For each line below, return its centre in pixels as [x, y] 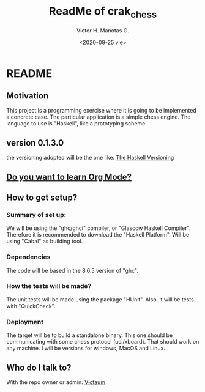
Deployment [25, 322]
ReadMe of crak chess [103, 12]
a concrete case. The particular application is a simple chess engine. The [99, 117]
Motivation [28, 96]
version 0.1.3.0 [35, 143]
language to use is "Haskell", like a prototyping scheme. [76, 124]
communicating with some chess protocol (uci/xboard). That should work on [103, 342]
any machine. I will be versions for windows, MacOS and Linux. [86, 348]
